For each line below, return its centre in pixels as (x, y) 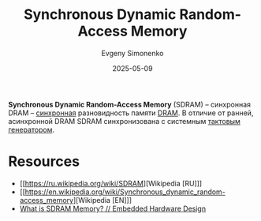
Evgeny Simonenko (132, 53)
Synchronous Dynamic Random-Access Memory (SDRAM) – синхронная (129, 104)
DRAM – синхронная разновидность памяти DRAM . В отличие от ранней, (131, 113)
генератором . (32, 129)
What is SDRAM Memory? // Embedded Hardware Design (113, 208)
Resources (44, 161)
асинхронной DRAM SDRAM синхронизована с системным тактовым (124, 121)
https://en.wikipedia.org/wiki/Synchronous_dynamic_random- (125, 192)
